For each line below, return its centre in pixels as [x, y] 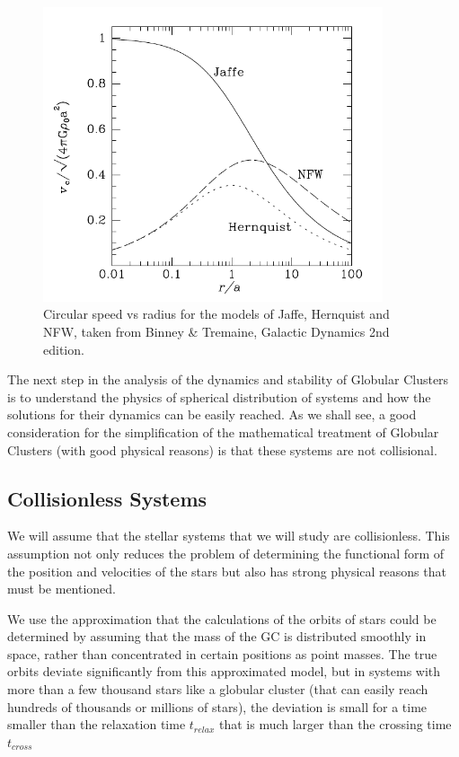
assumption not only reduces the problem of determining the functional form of [226, 553]
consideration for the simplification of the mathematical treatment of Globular [223, 431]
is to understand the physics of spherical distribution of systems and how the [219, 396]
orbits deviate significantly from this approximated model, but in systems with [224, 671]
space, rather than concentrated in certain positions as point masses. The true [222, 653]
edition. [64, 349]
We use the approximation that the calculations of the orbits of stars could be [222, 618]
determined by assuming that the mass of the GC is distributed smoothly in [217, 636]
